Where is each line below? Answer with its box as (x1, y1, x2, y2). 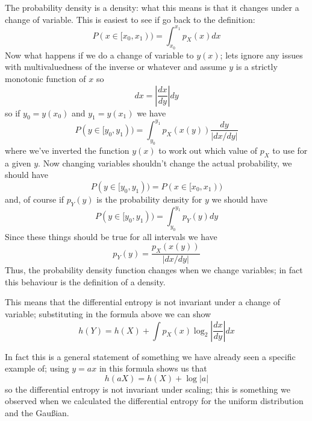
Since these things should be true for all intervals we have (5, 230, 217, 242)
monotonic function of (5, 72, 86, 85)
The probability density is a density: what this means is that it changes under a (5, 1, 299, 13)
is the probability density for (96, 192, 202, 205)
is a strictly (236, 60, 278, 73)
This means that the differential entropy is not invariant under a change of (5, 296, 280, 308)
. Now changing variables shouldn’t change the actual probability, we (38, 156, 292, 169)
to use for (272, 144, 308, 156)
